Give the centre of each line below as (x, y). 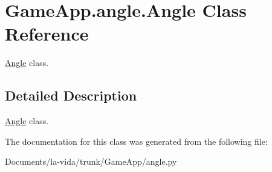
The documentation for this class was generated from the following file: (136, 141)
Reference (47, 34)
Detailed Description (71, 95)
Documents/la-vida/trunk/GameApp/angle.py (91, 161)
